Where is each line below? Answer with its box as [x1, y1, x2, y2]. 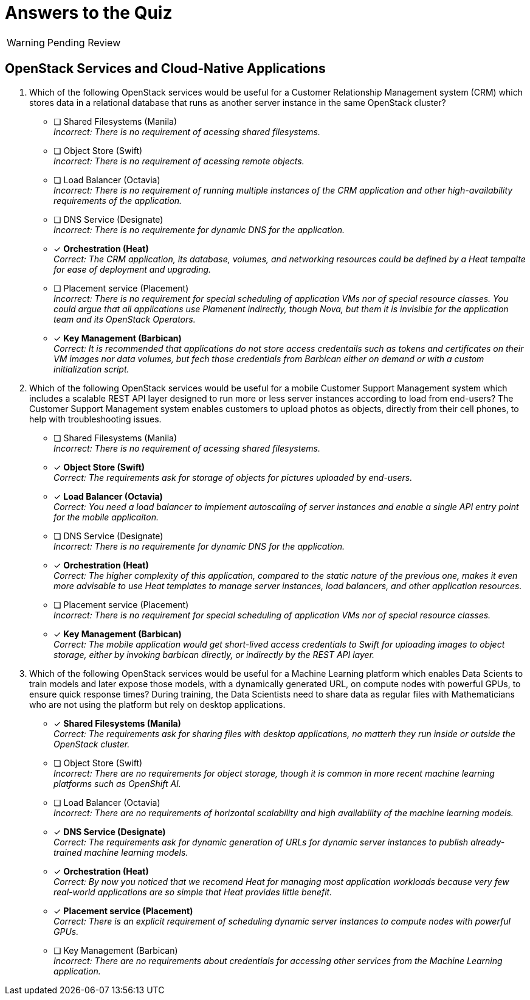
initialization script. [53, 363, 129, 374]
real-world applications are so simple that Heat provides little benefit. [53, 886, 332, 897]
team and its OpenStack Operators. [53, 313, 196, 324]
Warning [7, 36, 45, 49]
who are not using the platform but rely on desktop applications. [29, 699, 286, 710]
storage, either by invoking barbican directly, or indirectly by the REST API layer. [53, 649, 375, 660]
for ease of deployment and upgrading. [53, 264, 212, 274]
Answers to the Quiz [5, 2, 173, 23]
